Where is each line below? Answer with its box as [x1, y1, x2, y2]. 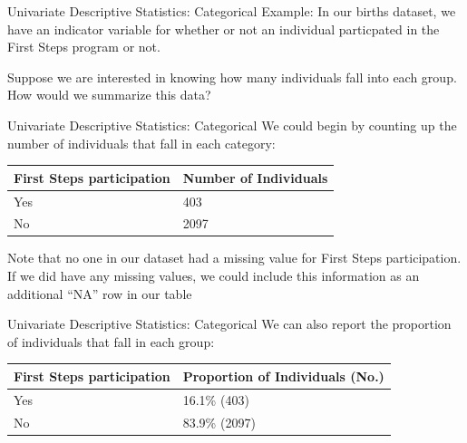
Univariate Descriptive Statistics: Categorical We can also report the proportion [7, 314, 452, 333]
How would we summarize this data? [7, 85, 211, 104]
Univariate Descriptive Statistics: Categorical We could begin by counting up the [7, 115, 457, 134]
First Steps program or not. [7, 37, 161, 56]
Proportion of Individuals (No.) [182, 366, 384, 385]
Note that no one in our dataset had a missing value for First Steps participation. [7, 248, 462, 267]
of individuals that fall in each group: [7, 332, 215, 351]
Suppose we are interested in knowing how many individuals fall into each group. [7, 67, 457, 86]
